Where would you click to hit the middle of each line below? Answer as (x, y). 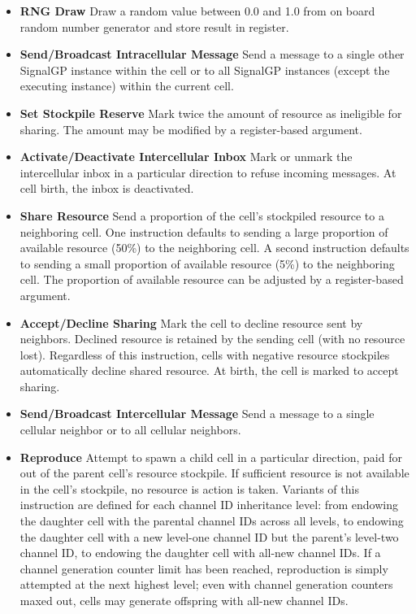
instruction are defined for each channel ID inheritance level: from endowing (209, 505)
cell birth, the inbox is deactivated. (107, 188)
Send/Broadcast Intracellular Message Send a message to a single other (212, 54)
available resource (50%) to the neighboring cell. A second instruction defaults (214, 248)
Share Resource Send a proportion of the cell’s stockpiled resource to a (202, 215)
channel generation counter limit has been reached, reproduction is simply (204, 568)
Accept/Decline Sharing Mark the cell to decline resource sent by (191, 322)
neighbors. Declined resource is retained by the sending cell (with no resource (212, 339)
